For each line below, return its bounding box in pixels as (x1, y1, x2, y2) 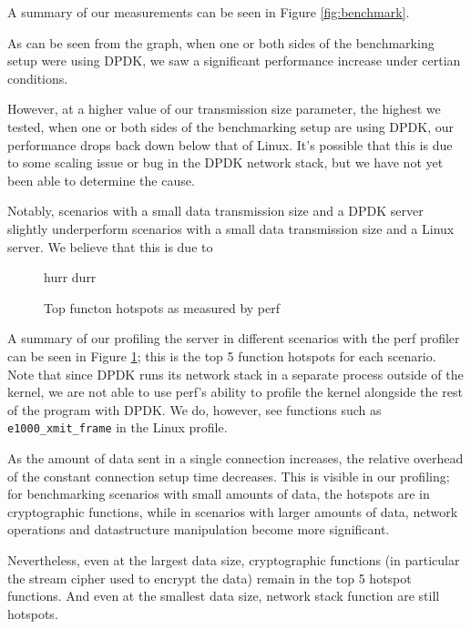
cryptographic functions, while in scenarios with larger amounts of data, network (7, 502, 458, 521)
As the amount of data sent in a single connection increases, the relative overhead (7, 448, 464, 467)
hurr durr (44, 268, 97, 287)
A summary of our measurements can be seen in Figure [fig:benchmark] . (7, 3, 410, 21)
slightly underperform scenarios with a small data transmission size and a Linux (7, 218, 455, 238)
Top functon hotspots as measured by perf (44, 298, 281, 317)
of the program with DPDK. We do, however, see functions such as (7, 400, 382, 419)
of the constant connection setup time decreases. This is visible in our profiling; (7, 466, 450, 485)
